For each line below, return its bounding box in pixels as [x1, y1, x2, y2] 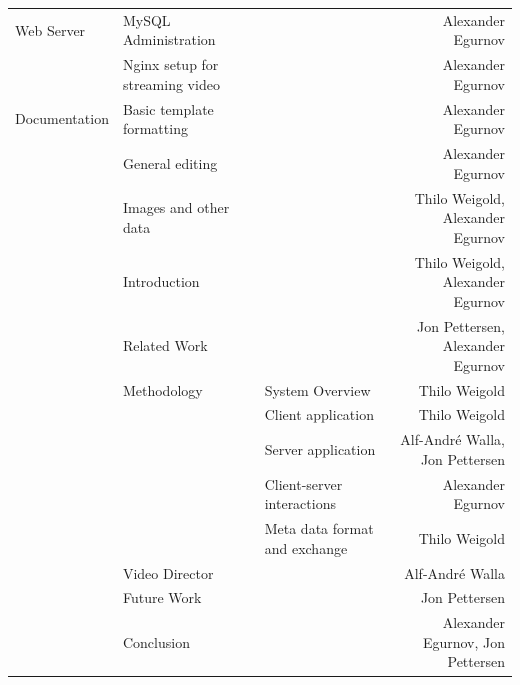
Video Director [122, 562, 214, 583]
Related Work [122, 335, 208, 356]
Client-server [264, 473, 343, 494]
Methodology [122, 379, 203, 400]
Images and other [122, 197, 230, 218]
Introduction [122, 271, 200, 292]
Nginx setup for [122, 54, 219, 75]
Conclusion [122, 631, 190, 652]
